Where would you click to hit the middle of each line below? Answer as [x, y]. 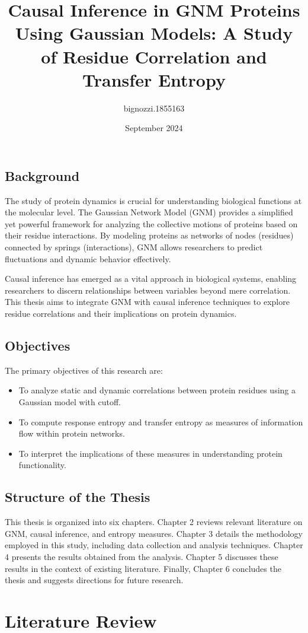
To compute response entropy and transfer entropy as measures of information [161, 422]
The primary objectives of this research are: [84, 370]
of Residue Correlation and [154, 56]
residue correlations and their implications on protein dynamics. [121, 314]
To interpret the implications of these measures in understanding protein [150, 453]
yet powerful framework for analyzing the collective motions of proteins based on [151, 223]
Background [42, 175]
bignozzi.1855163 [154, 108]
